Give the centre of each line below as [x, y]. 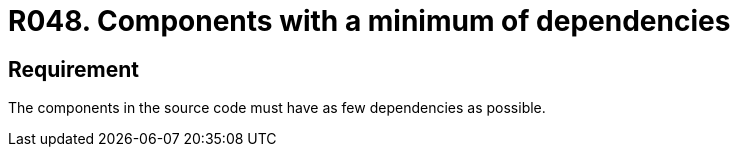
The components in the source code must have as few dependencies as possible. [277, 108]
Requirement [74, 69]
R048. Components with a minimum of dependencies [369, 21]
